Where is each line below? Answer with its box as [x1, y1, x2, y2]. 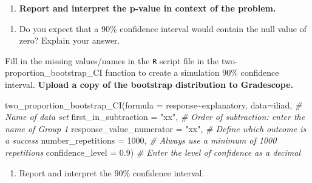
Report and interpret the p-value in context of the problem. [19, 2, 276, 14]
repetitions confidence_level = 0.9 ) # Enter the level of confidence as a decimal [5, 146, 300, 158]
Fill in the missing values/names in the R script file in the [5, 54, 219, 67]
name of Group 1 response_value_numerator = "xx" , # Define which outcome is [5, 122, 307, 135]
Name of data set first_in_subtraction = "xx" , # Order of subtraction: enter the [5, 110, 305, 123]
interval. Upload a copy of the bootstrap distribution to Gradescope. [5, 78, 294, 91]
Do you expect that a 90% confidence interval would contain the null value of [19, 22, 307, 35]
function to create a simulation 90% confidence [105, 66, 279, 79]
